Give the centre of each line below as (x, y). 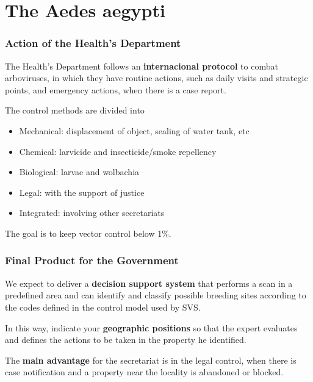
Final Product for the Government (92, 260)
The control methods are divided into (75, 110)
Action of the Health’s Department (93, 43)
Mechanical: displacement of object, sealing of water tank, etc (134, 130)
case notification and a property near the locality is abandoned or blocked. (144, 372)
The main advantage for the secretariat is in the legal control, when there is (151, 360)
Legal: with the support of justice (82, 192)
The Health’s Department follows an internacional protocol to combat (142, 66)
